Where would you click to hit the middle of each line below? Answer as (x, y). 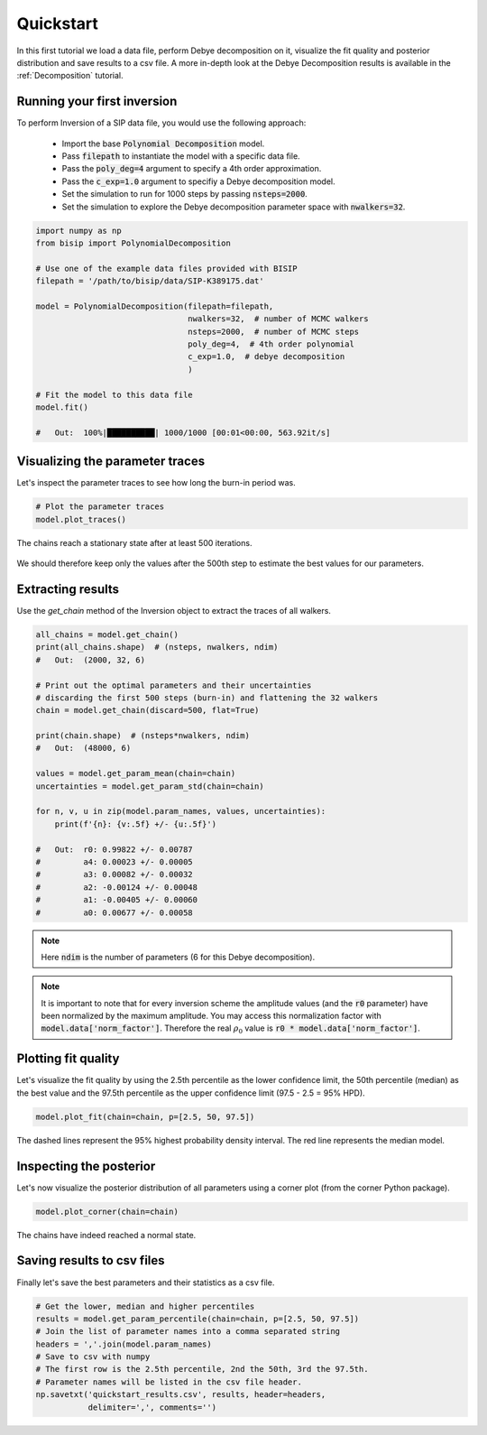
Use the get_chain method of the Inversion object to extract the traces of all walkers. (174, 610)
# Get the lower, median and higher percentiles (145, 1306)
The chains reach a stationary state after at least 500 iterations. (134, 542)
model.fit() (62, 407)
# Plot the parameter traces (100, 507)
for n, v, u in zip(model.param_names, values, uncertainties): (181, 811)
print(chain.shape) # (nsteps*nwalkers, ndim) (142, 736)
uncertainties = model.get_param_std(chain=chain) (150, 786)
